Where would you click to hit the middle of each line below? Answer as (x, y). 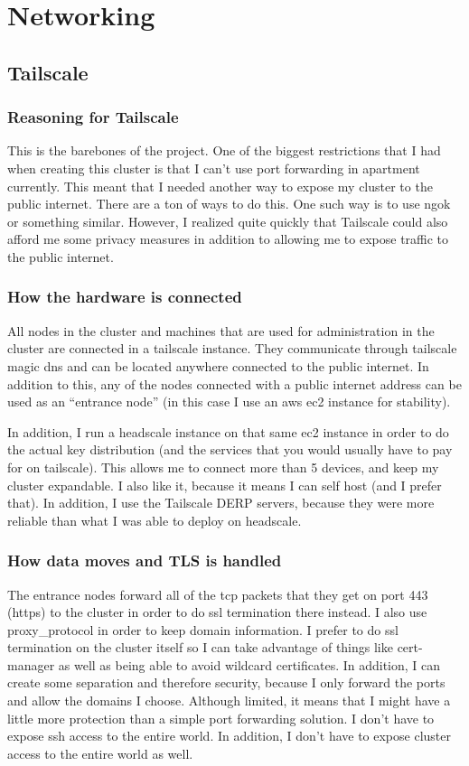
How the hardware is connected (125, 297)
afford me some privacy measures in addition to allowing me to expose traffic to (228, 239)
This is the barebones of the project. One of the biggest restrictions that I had (224, 150)
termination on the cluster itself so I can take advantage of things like (200, 647)
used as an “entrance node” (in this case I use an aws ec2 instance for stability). (229, 402)
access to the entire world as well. (100, 753)
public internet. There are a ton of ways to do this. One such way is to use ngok (229, 204)
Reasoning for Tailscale (93, 117)
